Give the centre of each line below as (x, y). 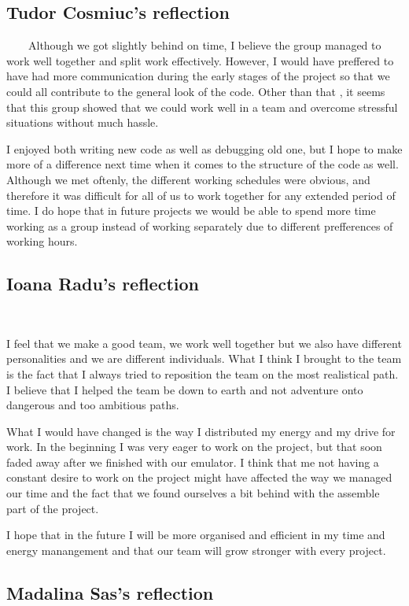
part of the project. (53, 508)
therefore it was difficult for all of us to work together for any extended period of (201, 195)
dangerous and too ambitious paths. (93, 405)
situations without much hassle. (83, 122)
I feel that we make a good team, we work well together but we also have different (204, 343)
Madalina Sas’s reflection (110, 592)
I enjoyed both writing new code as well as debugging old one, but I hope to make (204, 148)
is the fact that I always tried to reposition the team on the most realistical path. (203, 373)
